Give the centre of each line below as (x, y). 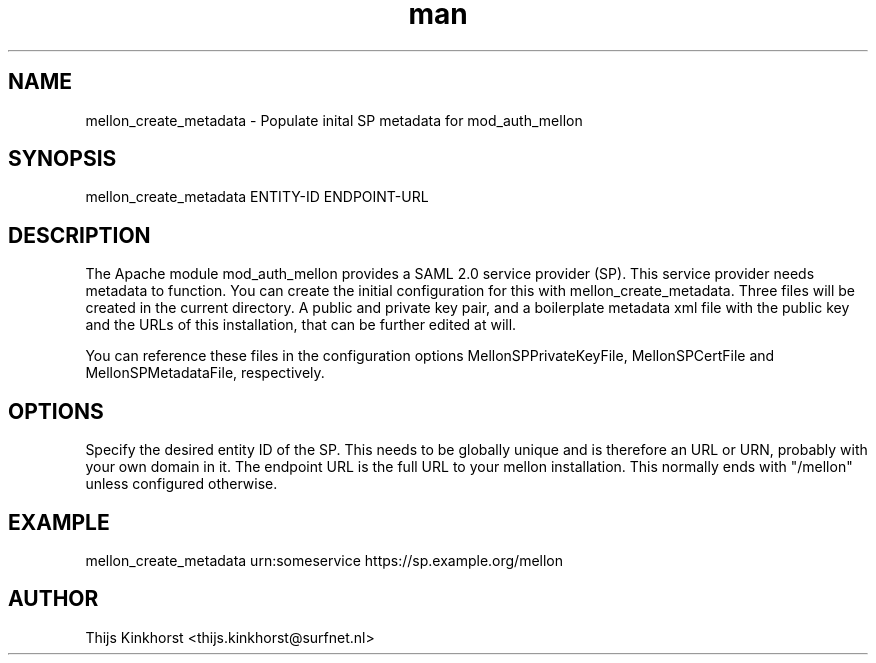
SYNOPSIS (62, 159)
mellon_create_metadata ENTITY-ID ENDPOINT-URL (257, 197)
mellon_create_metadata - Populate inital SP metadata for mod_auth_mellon (334, 120)
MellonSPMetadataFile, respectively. (205, 373)
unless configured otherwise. (181, 484)
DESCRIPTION (79, 235)
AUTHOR (53, 599)
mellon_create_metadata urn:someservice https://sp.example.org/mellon (324, 560)
